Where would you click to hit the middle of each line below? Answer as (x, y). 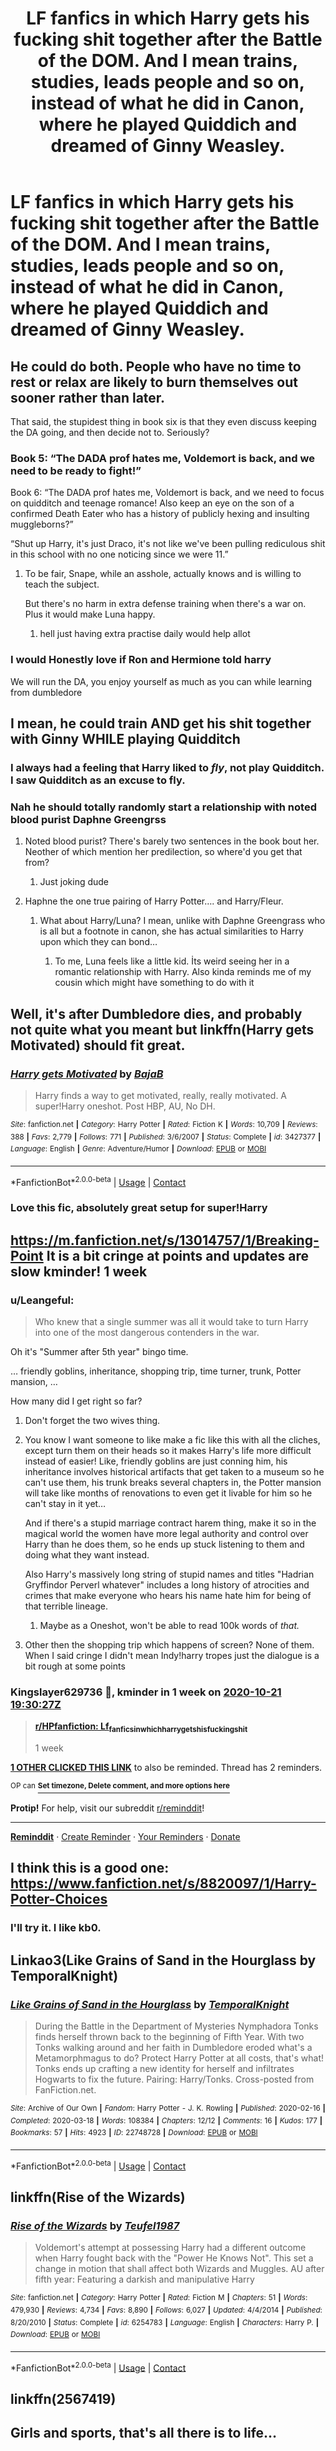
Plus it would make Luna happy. (90, 614)
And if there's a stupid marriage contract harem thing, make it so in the (170, 1523)
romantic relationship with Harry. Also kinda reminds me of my (183, 972)
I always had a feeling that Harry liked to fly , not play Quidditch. (167, 767)
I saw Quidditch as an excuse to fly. (98, 780)
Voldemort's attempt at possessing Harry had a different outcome (170, 2248)
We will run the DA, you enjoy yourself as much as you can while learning (161, 681)
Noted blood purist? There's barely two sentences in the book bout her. (172, 841)
